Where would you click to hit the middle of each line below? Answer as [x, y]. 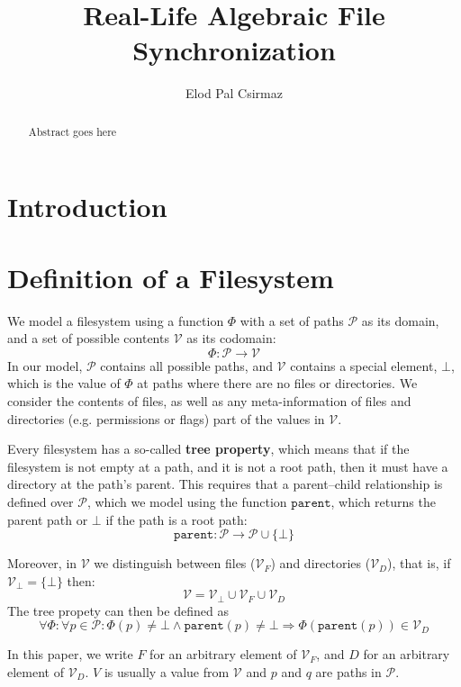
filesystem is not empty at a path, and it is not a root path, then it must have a [228, 466]
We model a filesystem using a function [116, 320]
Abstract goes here [72, 131]
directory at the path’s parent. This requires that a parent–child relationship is [225, 484]
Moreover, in [42, 563]
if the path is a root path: [176, 519]
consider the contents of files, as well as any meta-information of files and [209, 401]
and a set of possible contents [88, 338]
